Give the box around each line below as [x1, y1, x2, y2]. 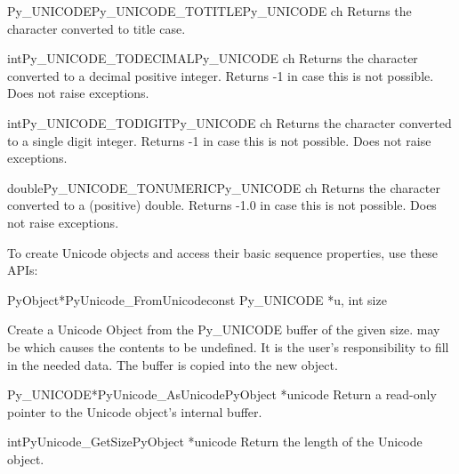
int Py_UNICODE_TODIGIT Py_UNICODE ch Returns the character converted [7, 113, 452, 132]
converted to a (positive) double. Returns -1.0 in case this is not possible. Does [7, 196, 437, 214]
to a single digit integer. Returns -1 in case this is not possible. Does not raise [7, 131, 431, 149]
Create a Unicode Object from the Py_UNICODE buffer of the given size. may [7, 320, 440, 339]
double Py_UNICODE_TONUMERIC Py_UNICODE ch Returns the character [7, 178, 440, 197]
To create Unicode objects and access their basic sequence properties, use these [7, 243, 439, 261]
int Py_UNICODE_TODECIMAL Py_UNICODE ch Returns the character [7, 49, 418, 68]
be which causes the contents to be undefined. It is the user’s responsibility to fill [7, 337, 449, 356]
